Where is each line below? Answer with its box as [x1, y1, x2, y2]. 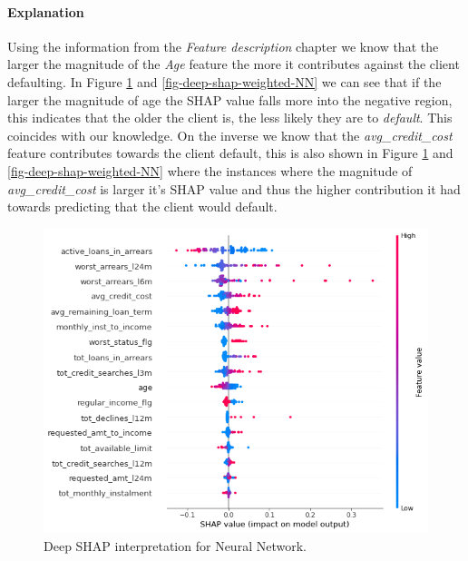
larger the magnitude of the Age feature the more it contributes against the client [7, 54, 460, 74]
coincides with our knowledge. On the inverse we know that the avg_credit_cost [7, 125, 453, 144]
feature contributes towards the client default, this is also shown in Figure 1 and [7, 143, 453, 162]
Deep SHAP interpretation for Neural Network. [44, 536, 307, 555]
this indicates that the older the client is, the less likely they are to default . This [7, 108, 453, 127]
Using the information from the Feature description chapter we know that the [7, 36, 439, 55]
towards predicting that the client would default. [7, 197, 278, 216]
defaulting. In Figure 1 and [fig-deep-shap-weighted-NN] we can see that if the [7, 72, 442, 91]
